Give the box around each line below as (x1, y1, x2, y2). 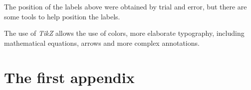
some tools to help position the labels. (4, 11, 120, 21)
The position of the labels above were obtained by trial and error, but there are (4, 1, 247, 11)
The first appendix (4, 67, 135, 87)
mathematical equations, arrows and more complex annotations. (4, 37, 200, 48)
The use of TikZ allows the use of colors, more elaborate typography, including (4, 28, 245, 38)
